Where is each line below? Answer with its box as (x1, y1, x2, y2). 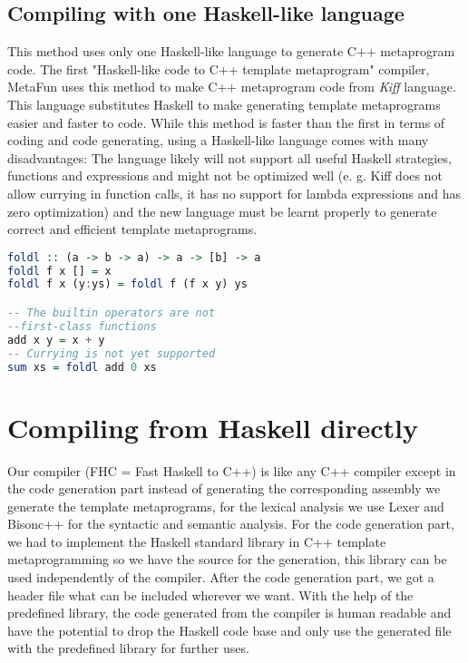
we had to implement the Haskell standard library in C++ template (7, 531, 386, 551)
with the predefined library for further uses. (7, 639, 249, 658)
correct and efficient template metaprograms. (7, 219, 258, 239)
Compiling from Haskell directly (7, 408, 418, 445)
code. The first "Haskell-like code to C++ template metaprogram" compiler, (7, 59, 430, 78)
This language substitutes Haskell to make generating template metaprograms (7, 94, 441, 113)
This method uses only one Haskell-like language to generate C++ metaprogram (7, 42, 455, 61)
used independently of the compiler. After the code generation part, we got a (7, 568, 434, 587)
